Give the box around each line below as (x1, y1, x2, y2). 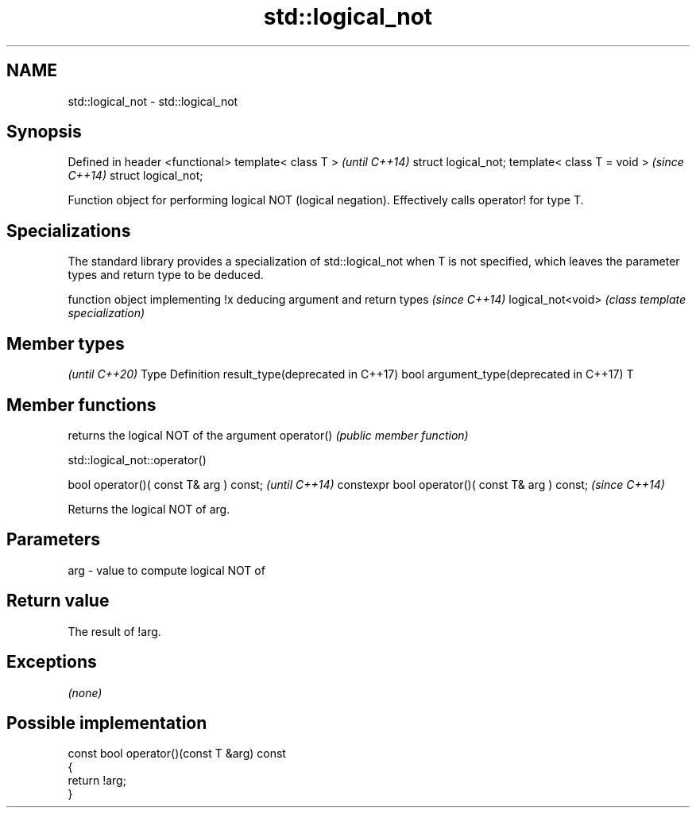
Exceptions (6, 652, 97, 673)
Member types (6, 333, 125, 354)
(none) (68, 685, 102, 700)
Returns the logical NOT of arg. (68, 502, 230, 516)
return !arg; (68, 773, 126, 788)
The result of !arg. (68, 624, 161, 638)
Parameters (6, 529, 100, 550)
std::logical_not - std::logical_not (68, 94, 238, 108)
